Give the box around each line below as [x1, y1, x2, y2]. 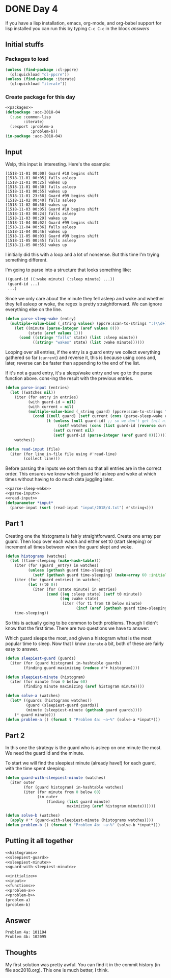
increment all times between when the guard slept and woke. [5, 543, 133, 550]
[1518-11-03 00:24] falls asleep [5, 211, 76, 217]
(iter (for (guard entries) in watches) [14, 577, 101, 582]
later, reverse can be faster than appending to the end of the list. [5, 360, 140, 366]
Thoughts [5, 948, 37, 957]
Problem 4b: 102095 [5, 934, 47, 940]
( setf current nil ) [53, 428, 95, 433]
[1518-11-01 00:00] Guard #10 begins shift [5, 171, 99, 176]
